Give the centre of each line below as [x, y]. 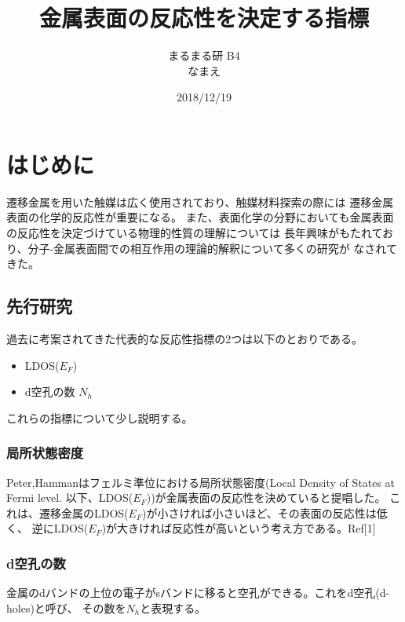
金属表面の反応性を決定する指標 [204, 18]
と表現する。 [173, 607]
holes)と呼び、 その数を [66, 607]
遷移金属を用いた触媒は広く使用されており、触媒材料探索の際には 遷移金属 [200, 201]
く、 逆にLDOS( [47, 528]
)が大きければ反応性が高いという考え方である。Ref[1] [239, 528]
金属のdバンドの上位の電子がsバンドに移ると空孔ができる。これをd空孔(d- [198, 593]
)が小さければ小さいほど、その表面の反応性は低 [265, 512]
